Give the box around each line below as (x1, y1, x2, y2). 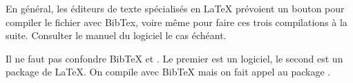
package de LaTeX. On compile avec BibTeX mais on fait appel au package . (6, 64, 331, 79)
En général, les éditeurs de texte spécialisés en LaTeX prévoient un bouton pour (6, 1, 345, 15)
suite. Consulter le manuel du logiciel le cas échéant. (6, 28, 227, 43)
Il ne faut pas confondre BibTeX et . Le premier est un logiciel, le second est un (6, 51, 343, 65)
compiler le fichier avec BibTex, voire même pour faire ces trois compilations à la (6, 14, 347, 29)
